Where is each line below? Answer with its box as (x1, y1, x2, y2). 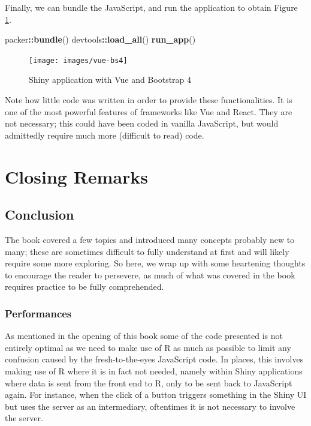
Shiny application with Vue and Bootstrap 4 (29, 73, 192, 86)
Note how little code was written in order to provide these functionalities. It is (5, 94, 292, 106)
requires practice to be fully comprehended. (5, 280, 164, 293)
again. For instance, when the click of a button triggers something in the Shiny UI (5, 388, 307, 401)
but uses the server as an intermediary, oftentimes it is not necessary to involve (5, 400, 295, 412)
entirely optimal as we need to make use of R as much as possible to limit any (5, 341, 291, 353)
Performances (5, 305, 72, 320)
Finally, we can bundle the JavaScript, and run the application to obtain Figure (5, 1, 298, 13)
